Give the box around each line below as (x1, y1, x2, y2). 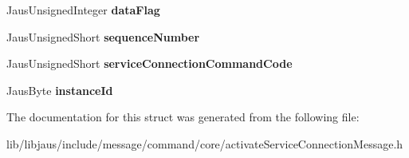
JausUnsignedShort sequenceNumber (6, 28, 200, 45)
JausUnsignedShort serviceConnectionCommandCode (6, 55, 293, 72)
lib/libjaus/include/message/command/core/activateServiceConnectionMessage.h (6, 135, 403, 152)
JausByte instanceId (6, 81, 113, 98)
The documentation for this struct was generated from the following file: (6, 109, 360, 125)
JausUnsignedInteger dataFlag (6, 2, 160, 18)
